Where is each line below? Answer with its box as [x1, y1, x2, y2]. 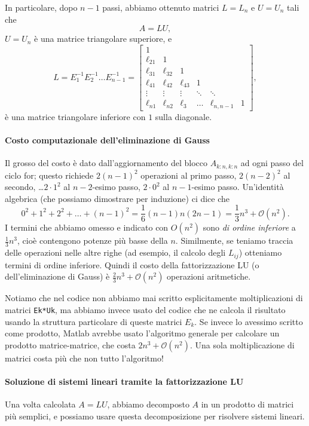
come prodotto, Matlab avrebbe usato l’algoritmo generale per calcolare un [5, 327, 280, 339]
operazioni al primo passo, [140, 168, 237, 181]
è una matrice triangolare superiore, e [34, 32, 172, 45]
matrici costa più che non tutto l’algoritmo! [5, 351, 164, 364]
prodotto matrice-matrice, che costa [5, 338, 136, 351]
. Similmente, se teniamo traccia [175, 234, 293, 247]
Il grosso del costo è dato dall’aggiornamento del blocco [5, 157, 208, 169]
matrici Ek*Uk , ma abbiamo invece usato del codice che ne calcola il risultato [5, 303, 286, 315]
